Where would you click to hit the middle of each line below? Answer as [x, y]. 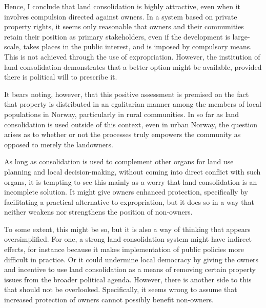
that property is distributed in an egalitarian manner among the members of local [133, 104]
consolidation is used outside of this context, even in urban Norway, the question [131, 124]
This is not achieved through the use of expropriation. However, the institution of [132, 56]
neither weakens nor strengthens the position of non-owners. [98, 212]
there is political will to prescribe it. [61, 77]
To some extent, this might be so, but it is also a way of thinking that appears [127, 229]
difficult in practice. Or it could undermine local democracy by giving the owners [131, 259]
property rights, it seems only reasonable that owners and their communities [124, 26]
